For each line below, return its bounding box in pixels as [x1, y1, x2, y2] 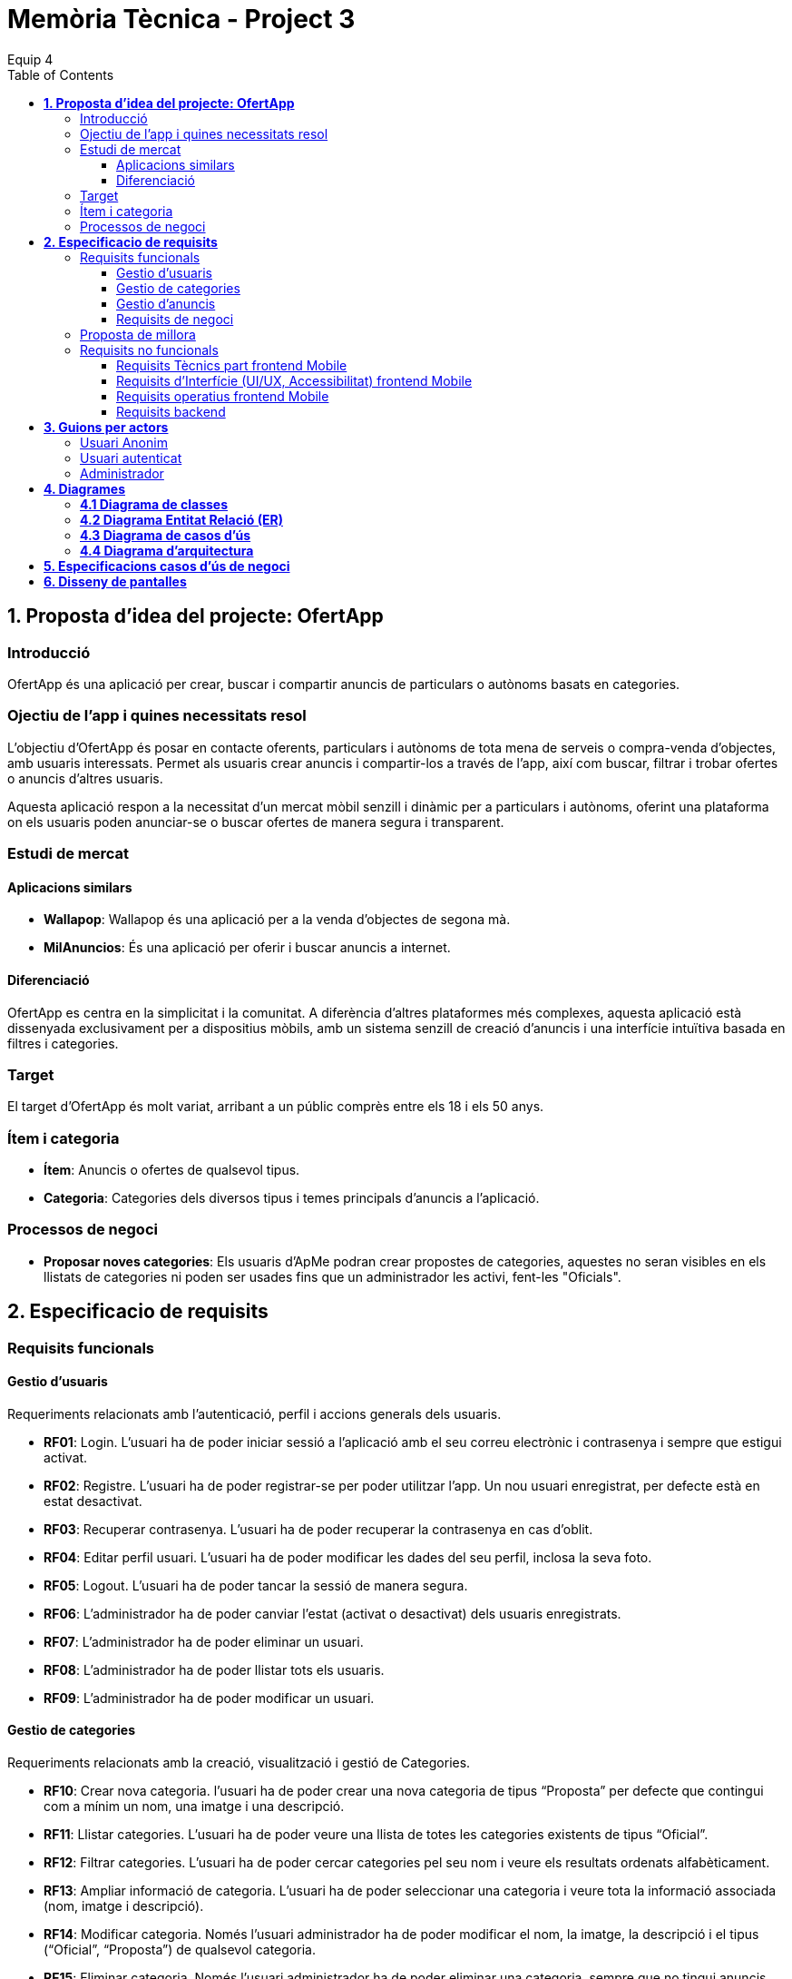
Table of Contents [7, 66, 114, 83]
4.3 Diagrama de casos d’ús [80, 527, 251, 543]
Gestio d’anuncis [116, 295, 216, 311]
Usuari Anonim [80, 434, 168, 450]
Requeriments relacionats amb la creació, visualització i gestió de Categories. [7, 1755, 471, 1771]
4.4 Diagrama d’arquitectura [80, 542, 254, 558]
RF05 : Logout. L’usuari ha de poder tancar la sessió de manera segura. [44, 1577, 468, 1593]
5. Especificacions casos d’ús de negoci [44, 557, 290, 574]
